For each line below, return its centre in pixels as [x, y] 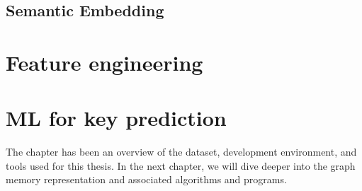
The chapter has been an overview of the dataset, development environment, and [181, 152]
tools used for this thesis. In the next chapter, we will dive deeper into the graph [181, 165]
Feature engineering [104, 62]
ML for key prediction [116, 118]
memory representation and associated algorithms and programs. [146, 179]
